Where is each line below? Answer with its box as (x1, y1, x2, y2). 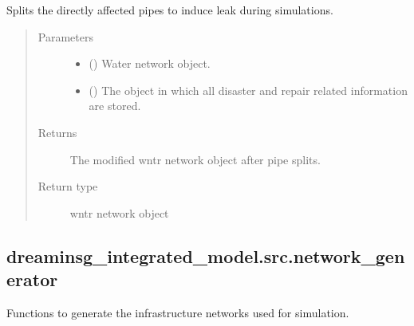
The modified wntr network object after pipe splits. (69, 151, 321, 167)
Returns (37, 124, 77, 140)
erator (6, 267, 58, 292)
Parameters (37, 28, 93, 45)
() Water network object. (89, 55, 211, 72)
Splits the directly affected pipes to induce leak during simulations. (6, 2, 333, 18)
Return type (37, 178, 98, 194)
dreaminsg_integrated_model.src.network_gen (6, 243, 405, 268)
